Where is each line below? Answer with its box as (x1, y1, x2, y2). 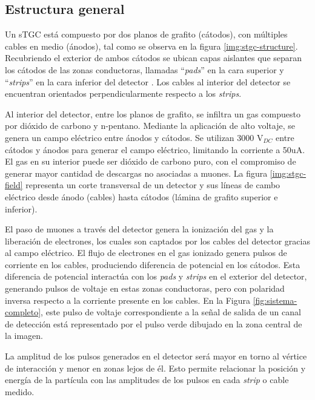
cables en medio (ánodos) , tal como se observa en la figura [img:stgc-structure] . (5, 39, 298, 52)
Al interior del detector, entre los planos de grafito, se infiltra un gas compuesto (5, 107, 300, 120)
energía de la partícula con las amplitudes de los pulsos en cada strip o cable (5, 373, 289, 386)
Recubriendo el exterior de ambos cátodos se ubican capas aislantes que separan (5, 51, 302, 64)
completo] (5, 306, 41, 318)
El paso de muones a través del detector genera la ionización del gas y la (5, 223, 274, 235)
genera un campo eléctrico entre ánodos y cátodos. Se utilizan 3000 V (5, 131, 264, 143)
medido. (5, 385, 35, 398)
